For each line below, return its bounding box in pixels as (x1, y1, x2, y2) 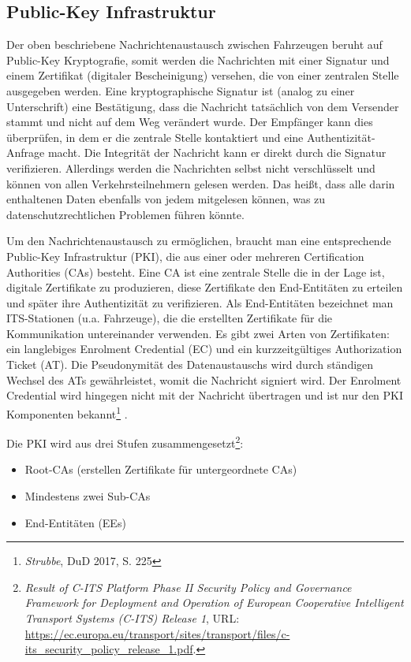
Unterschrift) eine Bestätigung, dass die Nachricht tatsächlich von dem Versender (6, 98, 399, 114)
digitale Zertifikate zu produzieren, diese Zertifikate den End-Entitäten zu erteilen (6, 279, 403, 296)
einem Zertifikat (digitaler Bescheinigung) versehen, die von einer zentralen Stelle (6, 67, 399, 84)
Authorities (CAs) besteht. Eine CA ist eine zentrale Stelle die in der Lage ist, (6, 263, 385, 280)
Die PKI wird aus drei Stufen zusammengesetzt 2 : (6, 433, 244, 451)
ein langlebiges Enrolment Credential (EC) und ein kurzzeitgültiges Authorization (6, 340, 402, 357)
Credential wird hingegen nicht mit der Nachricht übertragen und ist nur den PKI (6, 387, 404, 404)
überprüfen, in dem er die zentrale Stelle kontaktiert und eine (6, 128, 304, 145)
